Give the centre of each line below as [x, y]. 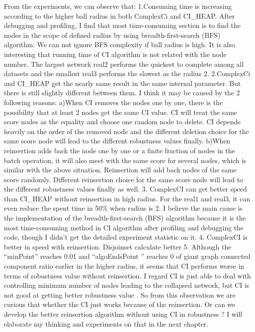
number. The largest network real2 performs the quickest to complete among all [124, 64]
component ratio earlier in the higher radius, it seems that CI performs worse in [124, 266]
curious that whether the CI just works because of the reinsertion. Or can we [120, 304]
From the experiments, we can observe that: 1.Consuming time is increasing [118, 6]
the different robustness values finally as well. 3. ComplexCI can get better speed [126, 189]
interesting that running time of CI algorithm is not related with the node [115, 54]
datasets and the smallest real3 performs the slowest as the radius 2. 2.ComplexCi [127, 73]
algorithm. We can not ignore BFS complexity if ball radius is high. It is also [120, 44]
